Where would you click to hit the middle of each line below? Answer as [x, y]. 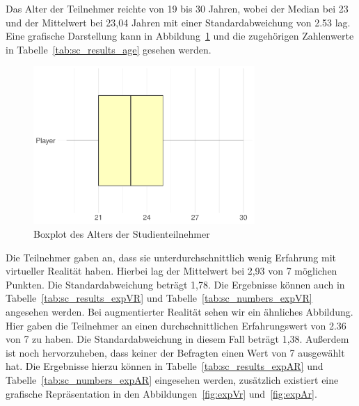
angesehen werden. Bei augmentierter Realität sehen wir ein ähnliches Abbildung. [179, 311]
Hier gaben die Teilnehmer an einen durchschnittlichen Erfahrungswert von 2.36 [176, 325]
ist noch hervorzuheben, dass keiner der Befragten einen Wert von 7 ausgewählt [175, 352]
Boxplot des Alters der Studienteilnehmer [122, 233]
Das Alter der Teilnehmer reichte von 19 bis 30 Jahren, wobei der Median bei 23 [177, 8]
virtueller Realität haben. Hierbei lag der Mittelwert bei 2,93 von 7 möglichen [171, 271]
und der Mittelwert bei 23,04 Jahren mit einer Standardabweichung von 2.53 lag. [178, 22]
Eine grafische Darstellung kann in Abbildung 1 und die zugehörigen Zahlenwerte [180, 36]
